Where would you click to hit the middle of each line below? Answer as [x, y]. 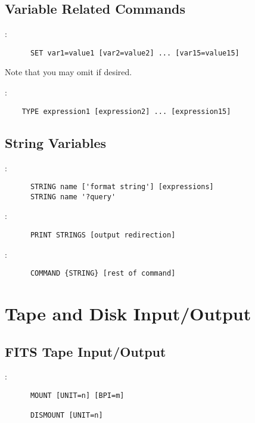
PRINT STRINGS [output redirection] [103, 235]
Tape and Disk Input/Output [128, 314]
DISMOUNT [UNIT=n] [66, 416]
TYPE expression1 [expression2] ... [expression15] [126, 111]
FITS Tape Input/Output [85, 351]
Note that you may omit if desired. [69, 72]
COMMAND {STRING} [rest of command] [103, 274]
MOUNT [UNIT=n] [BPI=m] [77, 396]
